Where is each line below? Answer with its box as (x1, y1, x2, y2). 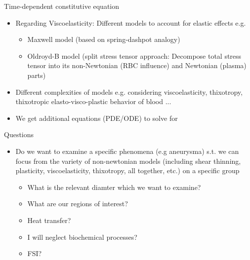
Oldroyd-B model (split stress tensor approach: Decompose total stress (27, 50, 242, 61)
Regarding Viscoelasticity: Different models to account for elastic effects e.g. (15, 17, 246, 28)
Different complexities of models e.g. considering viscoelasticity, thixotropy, (15, 86, 243, 97)
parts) (27, 70, 46, 80)
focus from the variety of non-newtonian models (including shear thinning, (15, 155, 241, 166)
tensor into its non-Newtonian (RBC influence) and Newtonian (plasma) (27, 60, 247, 71)
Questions (4, 129, 34, 140)
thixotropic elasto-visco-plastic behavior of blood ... (15, 96, 171, 107)
